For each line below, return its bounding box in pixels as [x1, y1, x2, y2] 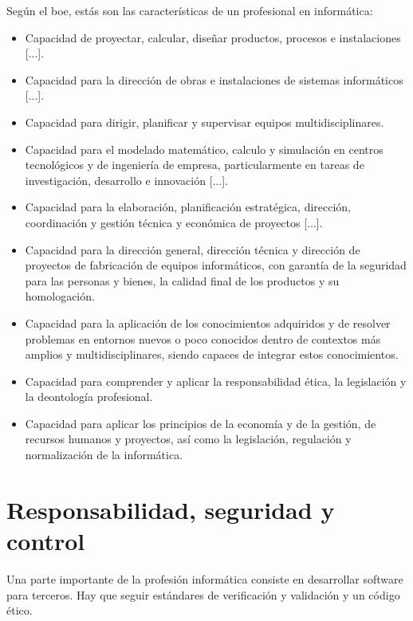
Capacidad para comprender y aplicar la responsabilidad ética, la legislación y [25, 372, 407, 389]
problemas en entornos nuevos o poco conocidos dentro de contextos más [25, 330, 381, 347]
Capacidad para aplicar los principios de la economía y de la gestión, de [25, 415, 376, 431]
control [6, 525, 85, 557]
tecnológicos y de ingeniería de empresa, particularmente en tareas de [25, 156, 364, 173]
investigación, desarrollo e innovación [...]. [25, 171, 228, 188]
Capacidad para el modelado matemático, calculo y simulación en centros [25, 140, 383, 157]
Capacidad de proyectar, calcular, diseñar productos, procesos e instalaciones [25, 29, 401, 45]
